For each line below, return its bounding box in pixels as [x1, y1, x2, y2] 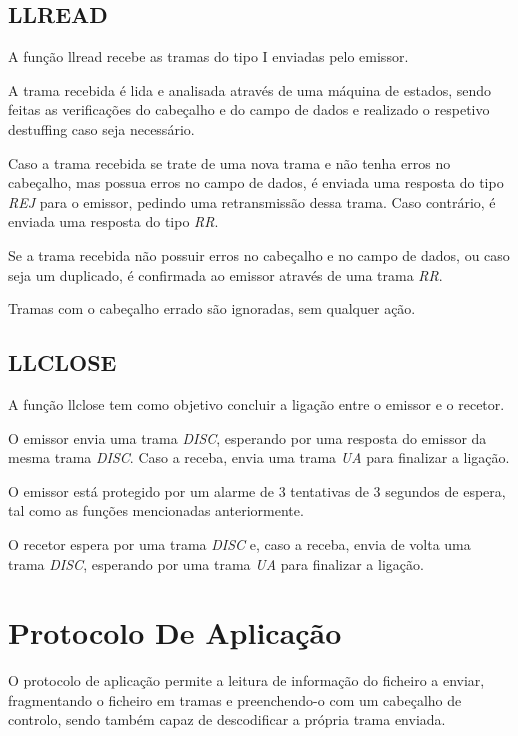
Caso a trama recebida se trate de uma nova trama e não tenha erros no [8, 152, 451, 173]
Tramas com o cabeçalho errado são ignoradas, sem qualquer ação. [8, 298, 416, 319]
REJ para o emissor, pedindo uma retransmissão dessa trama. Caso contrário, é [8, 191, 496, 212]
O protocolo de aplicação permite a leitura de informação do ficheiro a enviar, [8, 670, 485, 691]
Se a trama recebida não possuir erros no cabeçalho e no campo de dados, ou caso [8, 244, 510, 265]
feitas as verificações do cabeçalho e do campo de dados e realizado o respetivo [8, 99, 490, 120]
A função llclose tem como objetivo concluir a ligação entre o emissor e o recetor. [8, 393, 505, 414]
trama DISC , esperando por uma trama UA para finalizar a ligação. [8, 553, 424, 574]
